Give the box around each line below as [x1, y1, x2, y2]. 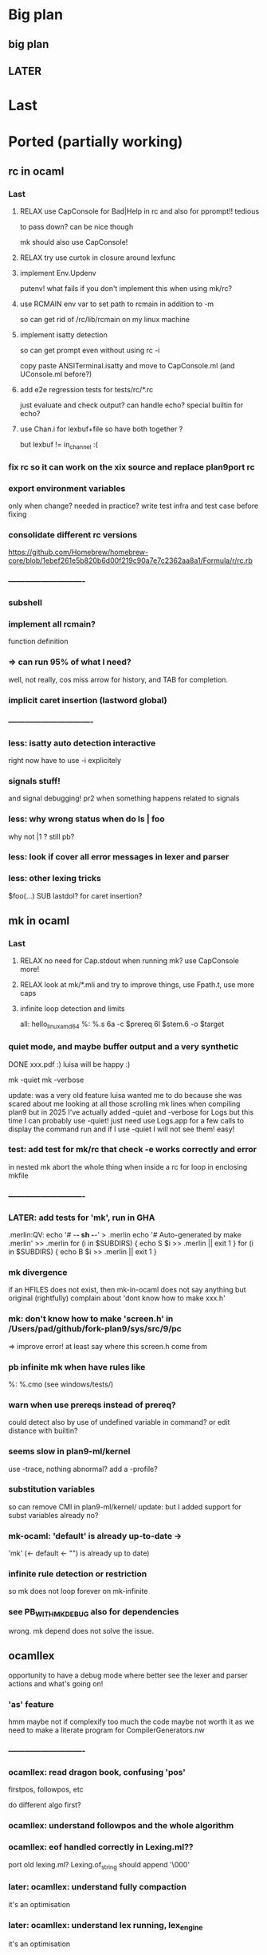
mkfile [8, 1170, 29, 1180]
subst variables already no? [8, 1510, 99, 1520]
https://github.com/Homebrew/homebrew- [8, 548, 149, 557]
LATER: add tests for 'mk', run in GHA [8, 1212, 155, 1223]
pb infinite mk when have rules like [8, 1361, 146, 1372]
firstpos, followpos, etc [8, 1784, 84, 1795]
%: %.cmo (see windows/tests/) [8, 1379, 114, 1389]
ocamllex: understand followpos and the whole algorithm [8, 1820, 234, 1831]
